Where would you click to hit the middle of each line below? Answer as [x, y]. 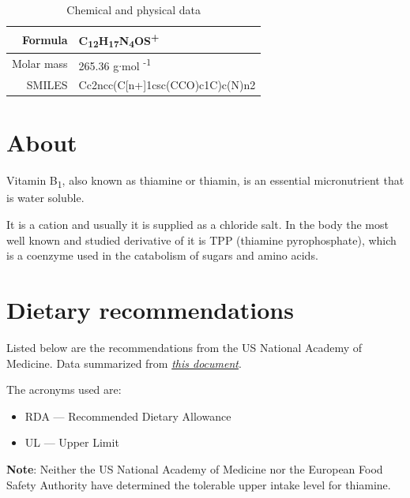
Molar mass [40, 64]
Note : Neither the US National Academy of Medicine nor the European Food [195, 468]
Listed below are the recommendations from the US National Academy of [184, 347]
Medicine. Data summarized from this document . [124, 363]
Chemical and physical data [134, 9]
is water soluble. [45, 198]
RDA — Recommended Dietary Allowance [128, 416]
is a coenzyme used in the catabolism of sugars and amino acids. [162, 255]
